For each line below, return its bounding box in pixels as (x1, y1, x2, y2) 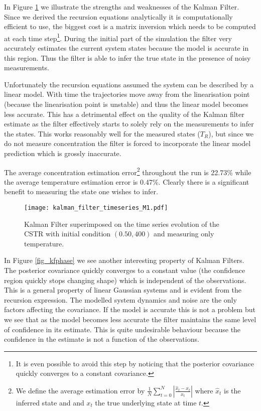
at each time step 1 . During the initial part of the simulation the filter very (4, 31, 232, 43)
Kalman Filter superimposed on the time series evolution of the (24, 218, 219, 229)
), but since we (208, 128, 254, 139)
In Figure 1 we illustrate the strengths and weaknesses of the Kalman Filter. (4, 2, 239, 12)
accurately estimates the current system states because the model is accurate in (4, 43, 249, 53)
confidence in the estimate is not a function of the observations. (4, 334, 199, 344)
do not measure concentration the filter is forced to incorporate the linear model (4, 138, 251, 149)
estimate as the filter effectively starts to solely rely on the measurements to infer (4, 118, 254, 129)
